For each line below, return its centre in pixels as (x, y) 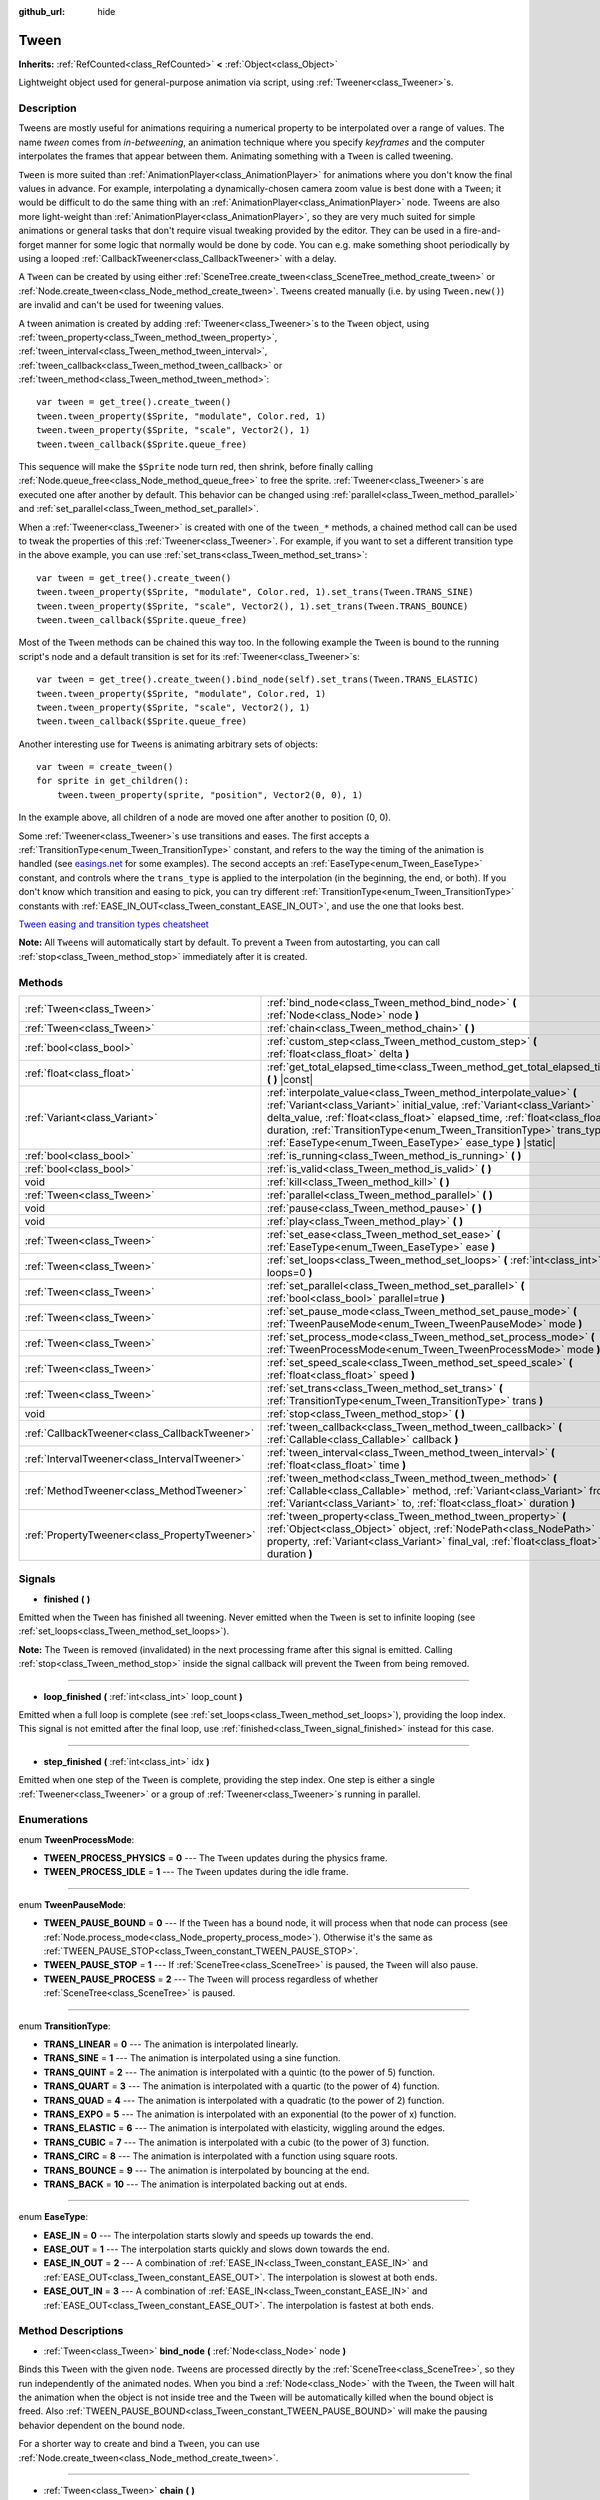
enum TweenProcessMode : (76, 1839)
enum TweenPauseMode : (72, 1904)
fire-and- (482, 231)
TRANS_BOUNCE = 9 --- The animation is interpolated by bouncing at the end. (206, 2170)
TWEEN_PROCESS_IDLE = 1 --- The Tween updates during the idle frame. (196, 1872)
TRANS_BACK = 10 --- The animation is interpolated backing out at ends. (195, 2184)
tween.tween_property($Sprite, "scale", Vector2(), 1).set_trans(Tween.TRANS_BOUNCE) (252, 606)
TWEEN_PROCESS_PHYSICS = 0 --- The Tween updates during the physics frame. (216, 1858)
